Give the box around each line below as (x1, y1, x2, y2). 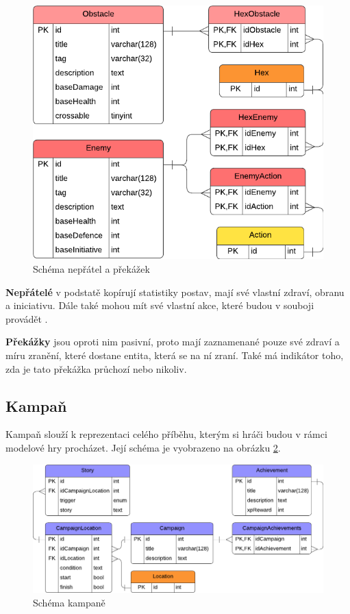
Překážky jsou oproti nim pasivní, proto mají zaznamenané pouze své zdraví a (5, 334, 340, 349)
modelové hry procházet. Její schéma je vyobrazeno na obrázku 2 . (5, 440, 281, 454)
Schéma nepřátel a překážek (33, 261, 150, 275)
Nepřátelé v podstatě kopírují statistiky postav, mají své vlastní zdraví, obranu (5, 284, 345, 299)
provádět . (5, 311, 48, 326)
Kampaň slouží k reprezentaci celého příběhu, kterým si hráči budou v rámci (5, 427, 327, 441)
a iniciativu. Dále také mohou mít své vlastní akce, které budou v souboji (5, 298, 314, 312)
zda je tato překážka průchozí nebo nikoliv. (5, 361, 187, 376)
